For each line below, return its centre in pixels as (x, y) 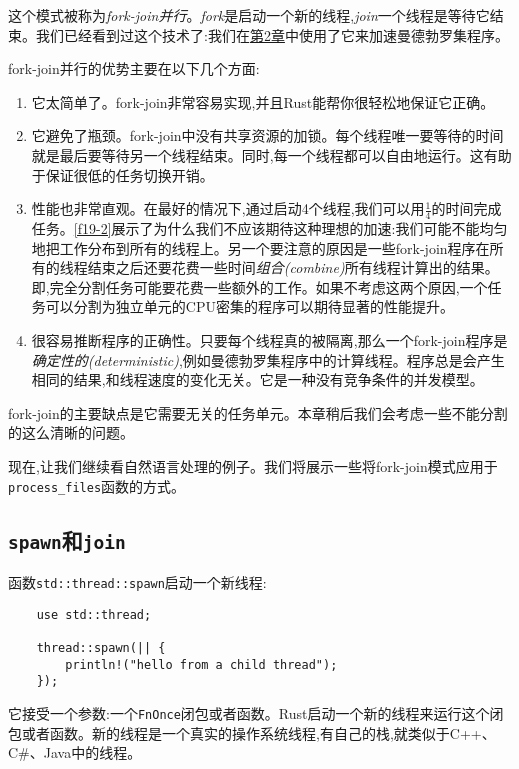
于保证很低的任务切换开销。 (122, 174)
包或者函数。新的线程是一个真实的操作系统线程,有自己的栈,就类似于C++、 (252, 732)
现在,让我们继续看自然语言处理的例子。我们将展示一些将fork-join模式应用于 (253, 465)
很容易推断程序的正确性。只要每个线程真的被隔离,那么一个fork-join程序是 (269, 339)
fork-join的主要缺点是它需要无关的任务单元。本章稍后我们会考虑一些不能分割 (258, 412)
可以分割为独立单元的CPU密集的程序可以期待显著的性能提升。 (249, 306)
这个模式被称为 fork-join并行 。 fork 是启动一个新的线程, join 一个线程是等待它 (249, 15)
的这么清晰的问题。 (71, 432)
